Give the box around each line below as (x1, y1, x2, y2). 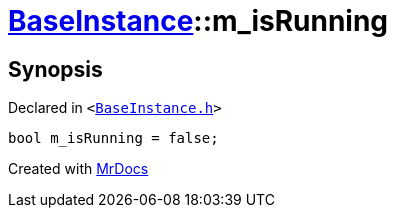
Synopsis (8, 56, 103, 82)
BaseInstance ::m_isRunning (8, 4, 389, 38)
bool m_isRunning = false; (8, 130, 219, 147)
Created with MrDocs (8, 160, 149, 178)
